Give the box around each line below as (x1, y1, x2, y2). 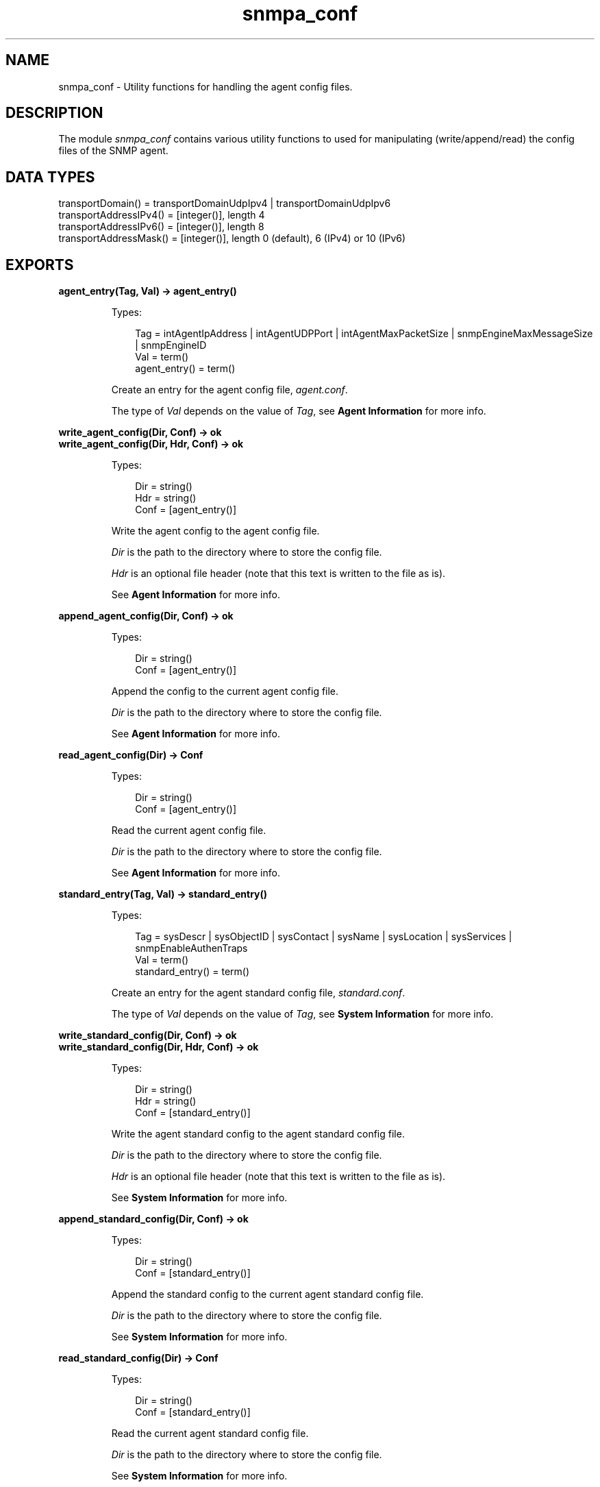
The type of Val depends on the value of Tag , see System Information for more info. (111, 1008, 494, 1020)
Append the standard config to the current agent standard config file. (111, 1288, 424, 1301)
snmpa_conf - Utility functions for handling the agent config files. (58, 80, 353, 93)
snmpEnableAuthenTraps (135, 942, 248, 955)
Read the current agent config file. (111, 824, 266, 837)
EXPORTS (5, 256, 74, 273)
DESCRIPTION (5, 104, 103, 122)
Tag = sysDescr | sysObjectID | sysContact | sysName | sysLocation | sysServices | (135, 931, 512, 943)
